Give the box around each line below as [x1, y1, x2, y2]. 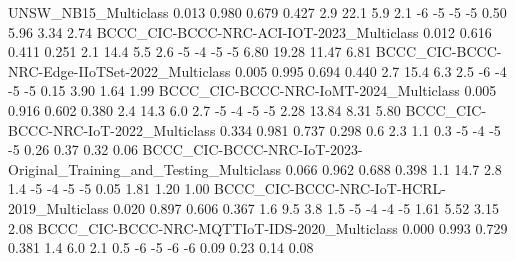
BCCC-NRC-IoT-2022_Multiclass [8, 119, 216, 140]
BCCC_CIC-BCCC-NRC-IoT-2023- [142, 139, 363, 160]
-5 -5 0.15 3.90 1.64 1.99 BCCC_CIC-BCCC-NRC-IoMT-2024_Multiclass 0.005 [8, 80, 497, 101]
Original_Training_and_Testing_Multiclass [8, 158, 281, 179]
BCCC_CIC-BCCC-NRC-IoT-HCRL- [214, 178, 446, 199]
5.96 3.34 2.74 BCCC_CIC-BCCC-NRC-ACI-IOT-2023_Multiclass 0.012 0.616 [8, 21, 492, 42]
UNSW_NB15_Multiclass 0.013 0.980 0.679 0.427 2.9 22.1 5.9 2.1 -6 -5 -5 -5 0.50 [8, 2, 507, 22]
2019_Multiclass [8, 197, 109, 218]
